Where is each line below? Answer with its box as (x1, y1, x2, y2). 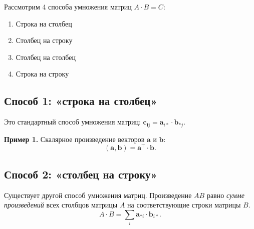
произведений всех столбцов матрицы (4, 199, 118, 210)
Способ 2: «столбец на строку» (4, 166, 157, 181)
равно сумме (206, 189, 244, 200)
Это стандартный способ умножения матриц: (4, 116, 141, 127)
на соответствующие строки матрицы (127, 199, 241, 210)
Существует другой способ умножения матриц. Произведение (4, 189, 192, 200)
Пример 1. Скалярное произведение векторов (4, 133, 145, 144)
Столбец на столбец (16, 51, 76, 62)
